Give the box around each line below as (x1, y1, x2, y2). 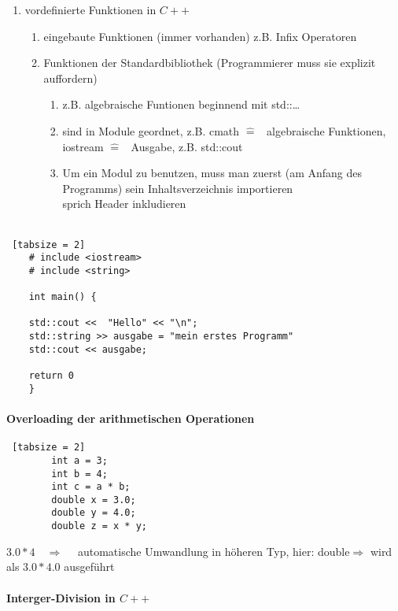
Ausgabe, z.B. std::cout (131, 138, 243, 154)
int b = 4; (51, 468, 108, 480)
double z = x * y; (51, 520, 147, 532)
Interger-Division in (6, 589, 116, 605)
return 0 (28, 370, 74, 382)
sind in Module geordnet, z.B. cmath (62, 122, 240, 139)
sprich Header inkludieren (62, 195, 186, 212)
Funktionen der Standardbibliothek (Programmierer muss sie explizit (43, 54, 376, 71)
